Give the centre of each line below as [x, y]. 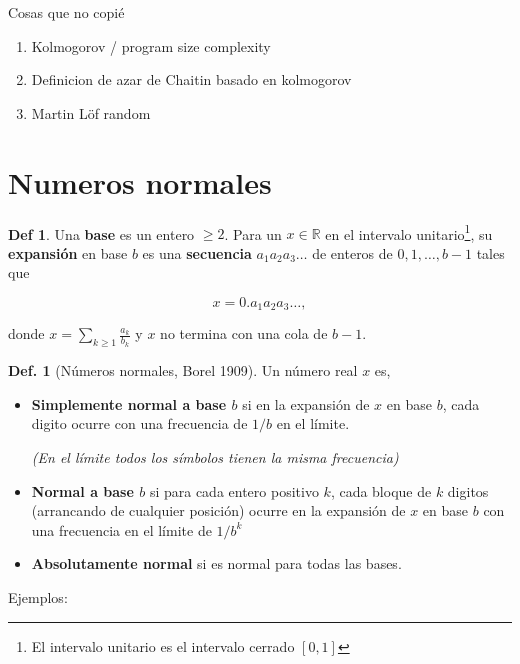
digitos [468, 490]
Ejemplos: [38, 596]
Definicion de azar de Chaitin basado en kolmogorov [191, 79]
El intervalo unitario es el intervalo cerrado [163, 645]
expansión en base [68, 252]
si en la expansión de [306, 403]
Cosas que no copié [66, 12]
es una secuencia [197, 252]
